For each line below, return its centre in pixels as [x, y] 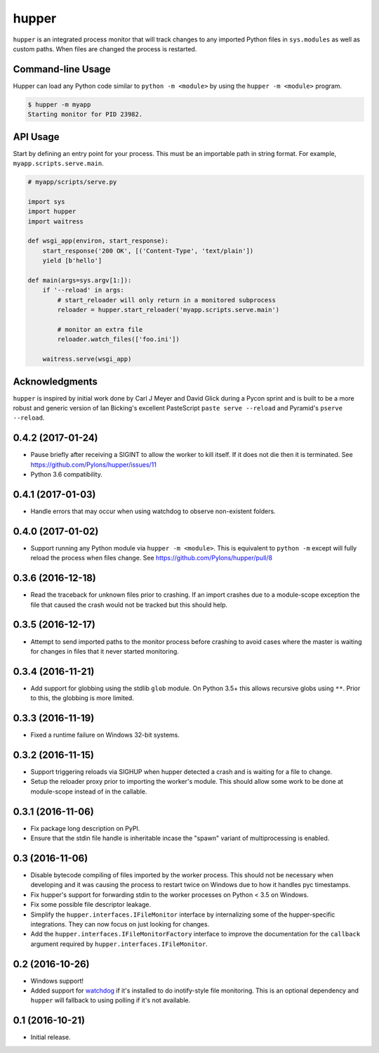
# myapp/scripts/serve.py [72, 182]
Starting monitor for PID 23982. [85, 115]
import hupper [52, 212]
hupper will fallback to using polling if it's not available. [111, 1000]
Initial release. [51, 1038]
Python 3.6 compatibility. [67, 474]
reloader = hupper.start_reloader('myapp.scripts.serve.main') [168, 310]
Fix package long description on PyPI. [85, 828]
